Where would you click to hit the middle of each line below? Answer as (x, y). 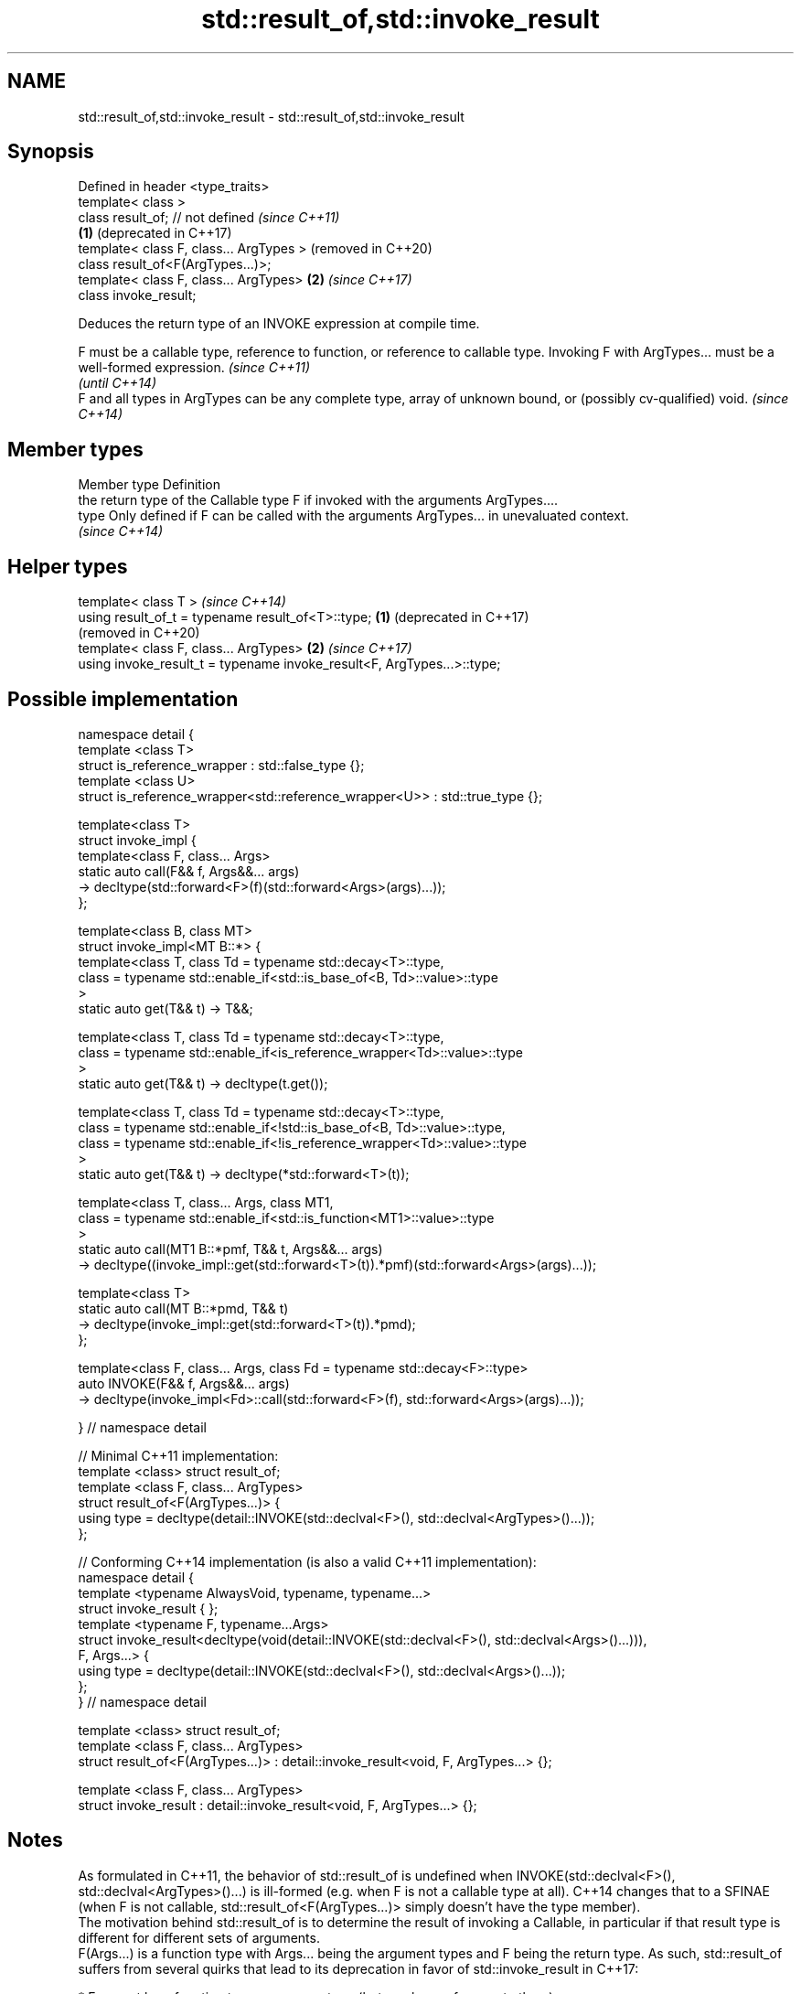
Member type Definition (149, 485)
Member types (75, 449)
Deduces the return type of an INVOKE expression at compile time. (279, 324)
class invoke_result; (137, 295)
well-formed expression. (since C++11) (194, 368)
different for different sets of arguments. (199, 1937)
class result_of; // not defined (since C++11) (209, 218)
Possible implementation (123, 699)
